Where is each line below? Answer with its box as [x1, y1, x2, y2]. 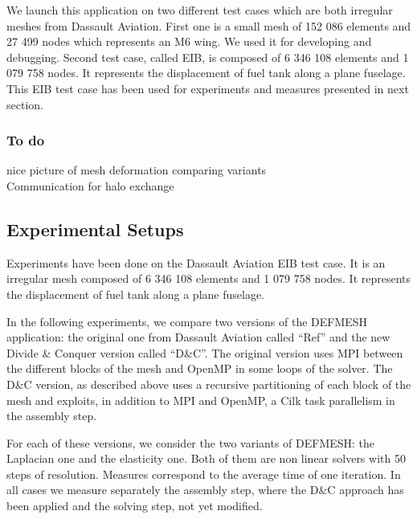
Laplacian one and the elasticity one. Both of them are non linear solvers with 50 [6, 450, 406, 467]
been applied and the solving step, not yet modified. [6, 497, 263, 514]
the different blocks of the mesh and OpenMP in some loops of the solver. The [6, 360, 393, 377]
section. [6, 96, 43, 112]
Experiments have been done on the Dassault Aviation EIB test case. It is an [6, 254, 386, 271]
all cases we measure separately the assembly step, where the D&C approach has [6, 481, 404, 498]
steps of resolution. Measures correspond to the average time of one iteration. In [6, 465, 401, 482]
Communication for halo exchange [6, 177, 174, 194]
